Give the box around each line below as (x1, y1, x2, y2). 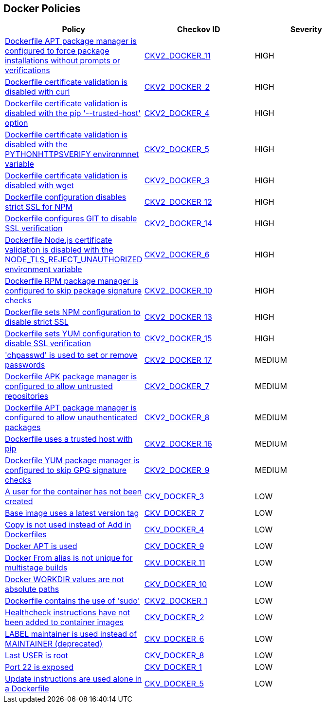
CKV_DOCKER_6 (144, 634, 204, 644)
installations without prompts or (5, 56, 120, 66)
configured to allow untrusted (5, 381, 113, 392)
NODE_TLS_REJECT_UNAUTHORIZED (5, 255, 143, 265)
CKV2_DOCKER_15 (144, 334, 212, 344)
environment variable (5, 264, 82, 275)
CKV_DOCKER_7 (144, 508, 204, 518)
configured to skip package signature (5, 286, 142, 296)
